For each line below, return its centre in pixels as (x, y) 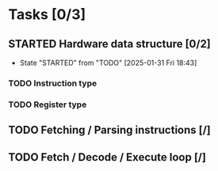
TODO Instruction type (53, 83)
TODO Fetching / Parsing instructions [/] (110, 130)
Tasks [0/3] (47, 15)
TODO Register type (48, 104)
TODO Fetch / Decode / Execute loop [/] (107, 157)
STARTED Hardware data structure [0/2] (110, 44)
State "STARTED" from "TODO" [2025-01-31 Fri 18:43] (108, 63)
